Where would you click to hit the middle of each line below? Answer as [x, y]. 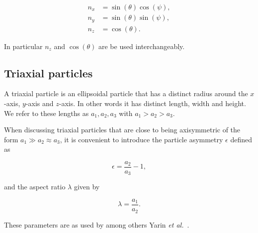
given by [87, 187]
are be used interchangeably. [142, 46]
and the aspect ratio [35, 187]
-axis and [40, 103]
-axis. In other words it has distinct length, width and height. [152, 103]
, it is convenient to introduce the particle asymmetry [141, 139]
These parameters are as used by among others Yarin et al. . [97, 224]
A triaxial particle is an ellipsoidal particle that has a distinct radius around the [126, 93]
